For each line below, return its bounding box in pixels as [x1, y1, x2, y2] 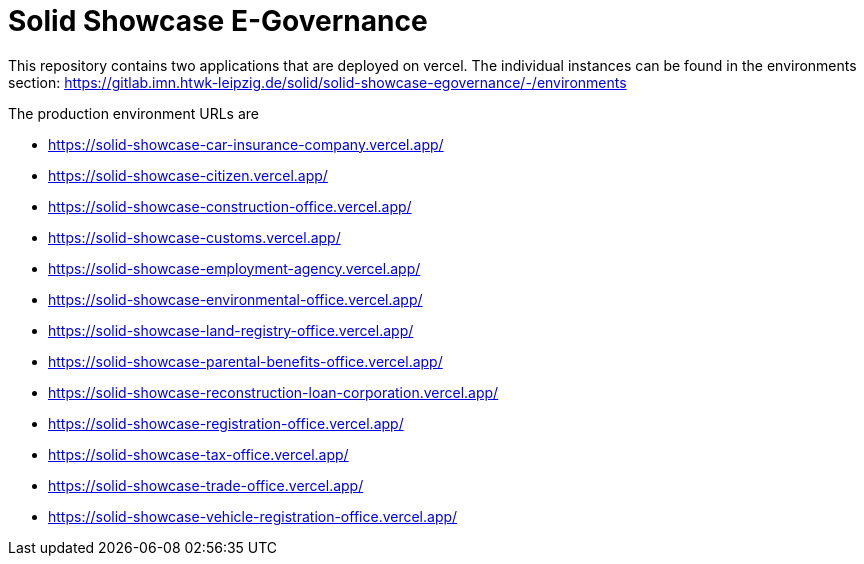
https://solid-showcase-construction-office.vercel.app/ [48, 197, 412, 215]
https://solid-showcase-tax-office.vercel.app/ [48, 445, 349, 463]
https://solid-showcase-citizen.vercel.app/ [48, 166, 328, 184]
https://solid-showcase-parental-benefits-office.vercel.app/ [48, 352, 443, 370]
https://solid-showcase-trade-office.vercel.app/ [48, 476, 364, 494]
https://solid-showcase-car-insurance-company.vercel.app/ [48, 135, 444, 153]
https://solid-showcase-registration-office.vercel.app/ [48, 414, 404, 432]
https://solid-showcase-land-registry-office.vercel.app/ [48, 321, 414, 339]
